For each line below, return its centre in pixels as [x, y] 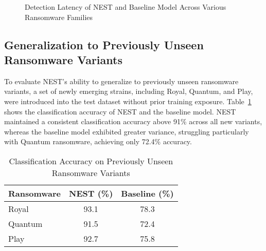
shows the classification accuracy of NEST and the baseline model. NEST [120, 111]
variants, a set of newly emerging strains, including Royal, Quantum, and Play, [129, 91]
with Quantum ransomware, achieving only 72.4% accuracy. [98, 141]
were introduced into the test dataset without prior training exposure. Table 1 [128, 101]
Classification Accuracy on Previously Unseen [91, 161]
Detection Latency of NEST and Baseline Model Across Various [126, 7]
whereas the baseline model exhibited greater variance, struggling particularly [127, 131]
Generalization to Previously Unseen [104, 44]
